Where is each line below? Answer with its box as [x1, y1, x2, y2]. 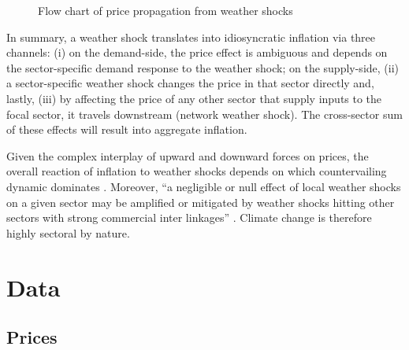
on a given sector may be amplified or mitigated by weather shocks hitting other [6, 193, 395, 210]
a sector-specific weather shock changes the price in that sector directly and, [6, 75, 374, 91]
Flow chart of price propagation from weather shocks [38, 2, 293, 18]
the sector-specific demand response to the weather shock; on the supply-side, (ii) [6, 59, 400, 76]
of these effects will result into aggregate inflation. [6, 121, 247, 138]
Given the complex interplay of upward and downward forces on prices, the [6, 147, 369, 164]
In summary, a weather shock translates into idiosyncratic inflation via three [6, 28, 376, 45]
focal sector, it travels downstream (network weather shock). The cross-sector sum [6, 105, 403, 122]
